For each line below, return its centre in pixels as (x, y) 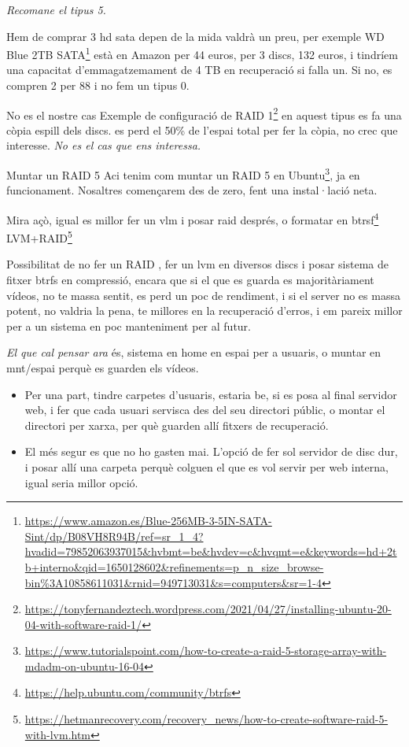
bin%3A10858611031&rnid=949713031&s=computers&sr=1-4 (173, 582)
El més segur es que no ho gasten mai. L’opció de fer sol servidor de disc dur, (211, 451)
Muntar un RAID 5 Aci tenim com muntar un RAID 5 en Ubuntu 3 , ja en (183, 174)
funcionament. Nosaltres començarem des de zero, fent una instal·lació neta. (192, 190)
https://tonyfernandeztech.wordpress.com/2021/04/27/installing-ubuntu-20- (208, 609)
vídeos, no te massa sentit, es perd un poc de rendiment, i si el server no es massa (203, 295)
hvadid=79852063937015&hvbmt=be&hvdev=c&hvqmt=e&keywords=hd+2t (211, 551)
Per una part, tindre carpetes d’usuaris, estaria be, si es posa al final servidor (211, 394)
